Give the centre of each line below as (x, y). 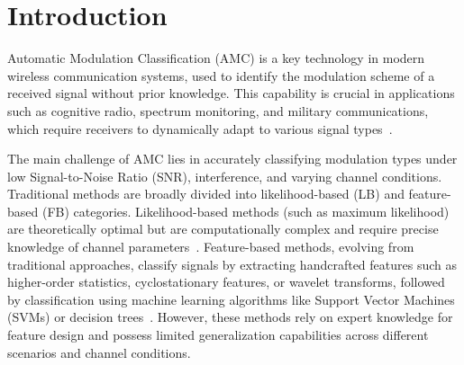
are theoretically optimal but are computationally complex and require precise (223, 229)
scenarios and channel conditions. (99, 352)
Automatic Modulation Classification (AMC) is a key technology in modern (216, 58)
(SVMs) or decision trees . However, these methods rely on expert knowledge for (230, 317)
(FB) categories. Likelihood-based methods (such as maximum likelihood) (246, 211)
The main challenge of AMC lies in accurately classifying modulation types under (232, 159)
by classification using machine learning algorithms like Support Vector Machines (231, 299)
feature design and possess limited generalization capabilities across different (218, 335)
